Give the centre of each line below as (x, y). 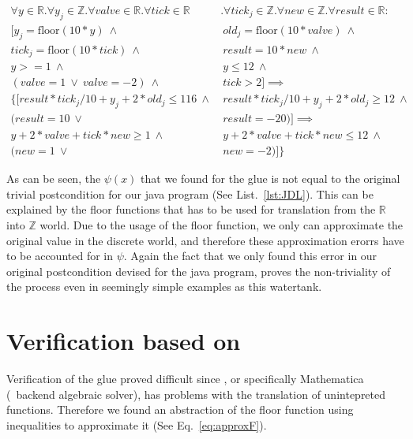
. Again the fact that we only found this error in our (250, 256)
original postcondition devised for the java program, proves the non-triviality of (199, 271)
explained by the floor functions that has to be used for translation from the (191, 209)
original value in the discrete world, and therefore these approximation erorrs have (205, 240)
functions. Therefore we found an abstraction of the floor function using (180, 409)
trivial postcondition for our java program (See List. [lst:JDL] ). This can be (190, 193)
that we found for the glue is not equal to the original (270, 179)
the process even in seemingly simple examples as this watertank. (164, 286)
